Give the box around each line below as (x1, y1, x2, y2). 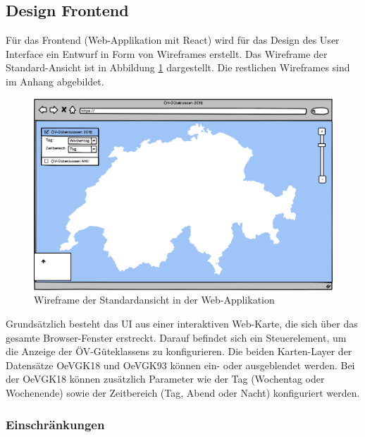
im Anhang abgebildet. (6, 73, 104, 88)
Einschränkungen (6, 415, 105, 433)
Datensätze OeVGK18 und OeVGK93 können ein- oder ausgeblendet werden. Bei (6, 357, 355, 372)
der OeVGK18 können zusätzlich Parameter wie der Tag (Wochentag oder (6, 371, 325, 386)
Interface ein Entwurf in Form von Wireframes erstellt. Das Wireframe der (6, 46, 328, 61)
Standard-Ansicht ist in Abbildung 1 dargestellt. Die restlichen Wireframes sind (6, 60, 350, 75)
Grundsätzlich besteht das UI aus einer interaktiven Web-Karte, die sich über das (6, 316, 358, 331)
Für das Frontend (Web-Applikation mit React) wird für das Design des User (6, 32, 340, 47)
